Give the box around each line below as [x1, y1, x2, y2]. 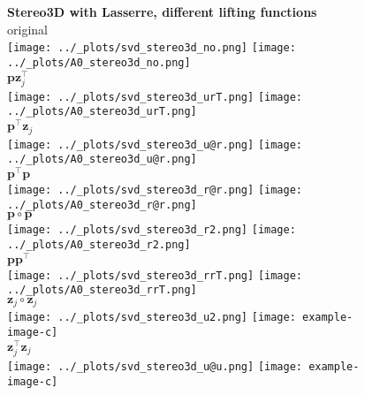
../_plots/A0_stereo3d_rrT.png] [7, 284, 197, 297]
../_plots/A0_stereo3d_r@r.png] [7, 198, 197, 211]
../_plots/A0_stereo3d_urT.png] [7, 105, 197, 118]
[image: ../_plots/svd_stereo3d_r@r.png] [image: [7, 183, 302, 196]
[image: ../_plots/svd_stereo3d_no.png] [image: [7, 42, 296, 55]
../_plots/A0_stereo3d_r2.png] [7, 238, 191, 251]
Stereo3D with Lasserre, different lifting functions [7, 3, 317, 20]
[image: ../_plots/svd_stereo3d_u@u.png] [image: [7, 360, 302, 373]
